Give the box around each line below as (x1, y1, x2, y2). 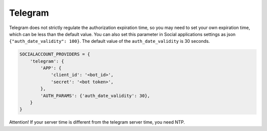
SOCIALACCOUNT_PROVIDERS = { (19, 52, 90, 57)
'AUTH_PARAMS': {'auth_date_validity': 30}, (40, 93, 150, 98)
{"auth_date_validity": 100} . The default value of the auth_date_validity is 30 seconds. (9, 38, 210, 44)
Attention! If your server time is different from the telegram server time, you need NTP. (9, 119, 185, 125)
